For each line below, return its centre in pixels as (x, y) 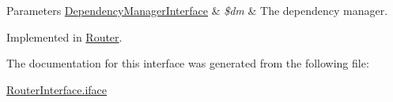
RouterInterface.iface (57, 89)
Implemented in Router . (64, 36)
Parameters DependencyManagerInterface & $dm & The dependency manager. (197, 10)
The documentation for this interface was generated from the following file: (188, 63)
